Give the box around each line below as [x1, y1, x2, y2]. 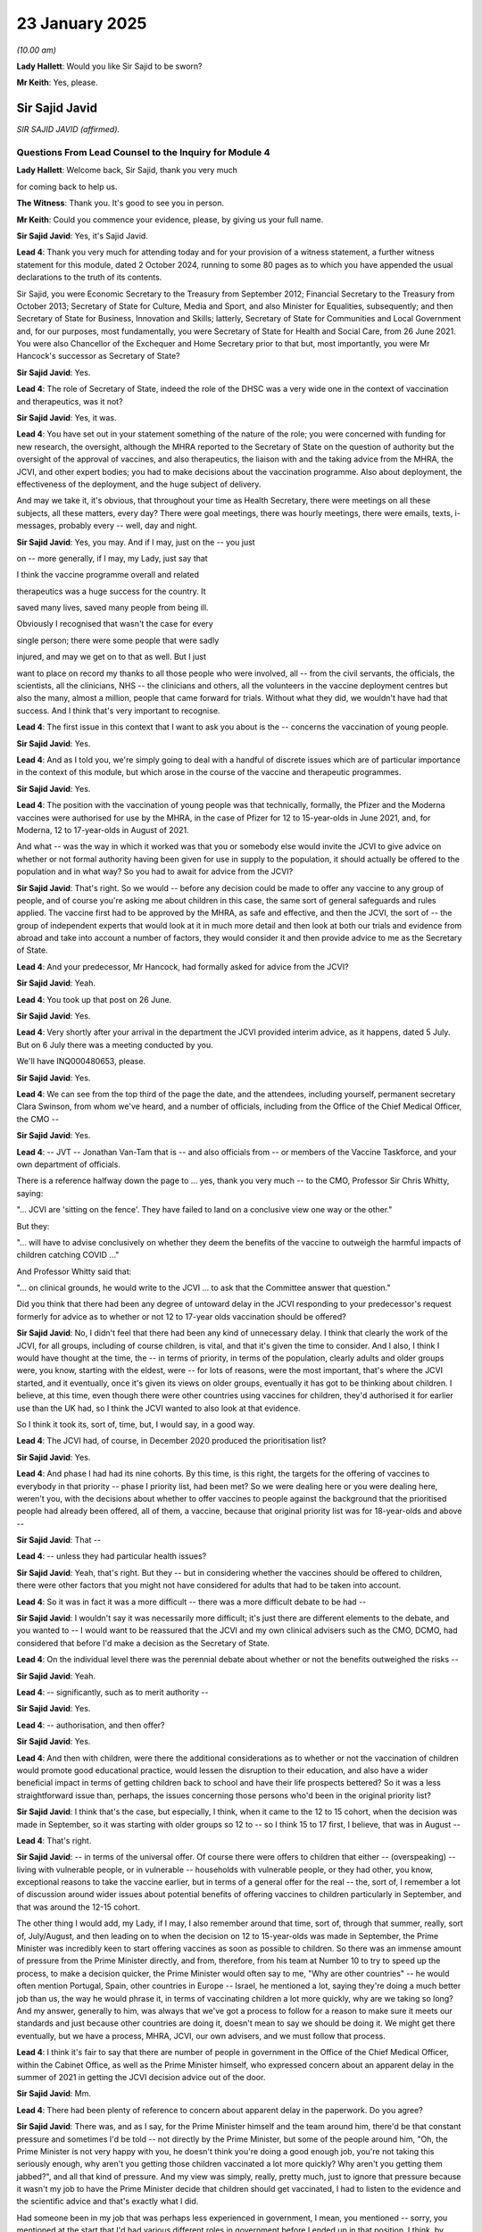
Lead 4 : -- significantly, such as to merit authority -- [16, 1687, 209, 1697]
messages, [16, 521, 57, 531]
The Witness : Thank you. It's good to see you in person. [16, 197, 225, 209]
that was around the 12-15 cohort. [16, 1902, 140, 1912]
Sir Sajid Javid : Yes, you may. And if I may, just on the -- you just [16, 537, 255, 547]
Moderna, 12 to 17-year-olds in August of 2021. [16, 824, 189, 835]
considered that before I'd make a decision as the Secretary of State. [16, 1637, 270, 1648]
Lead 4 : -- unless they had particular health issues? [16, 1551, 207, 1562]
